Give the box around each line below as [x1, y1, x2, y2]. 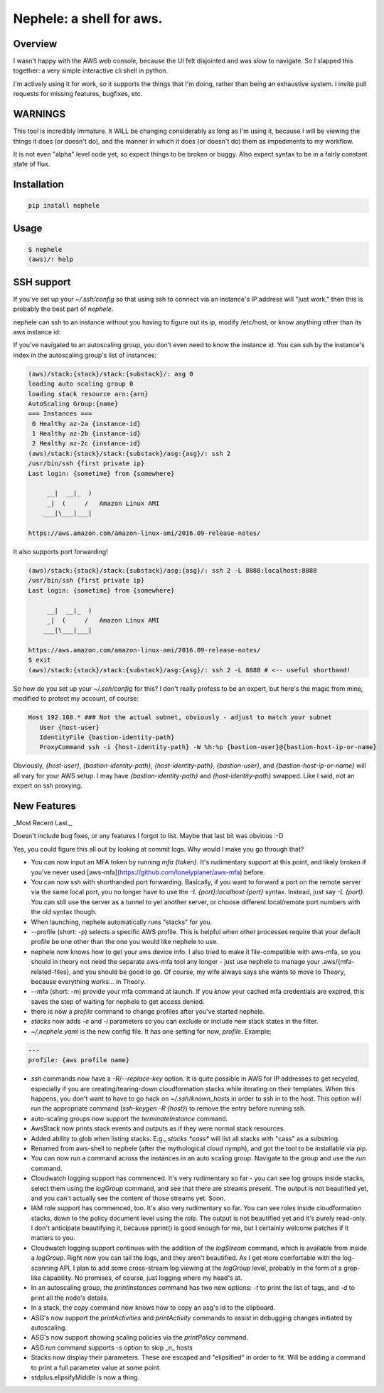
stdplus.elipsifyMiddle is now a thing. [31, 1373, 140, 1382]
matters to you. [31, 1234, 75, 1242]
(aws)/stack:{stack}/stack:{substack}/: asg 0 [28, 370, 193, 378]
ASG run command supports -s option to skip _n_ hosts [31, 1343, 193, 1352]
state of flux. [13, 160, 50, 169]
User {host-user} [39, 723, 100, 731]
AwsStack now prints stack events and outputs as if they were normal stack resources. [31, 1124, 286, 1133]
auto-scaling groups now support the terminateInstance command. [31, 1114, 228, 1123]
